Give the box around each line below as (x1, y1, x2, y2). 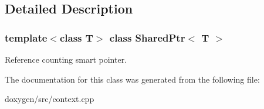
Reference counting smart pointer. (5, 53, 127, 65)
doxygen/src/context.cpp (5, 93, 94, 105)
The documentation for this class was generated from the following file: (5, 73, 260, 85)
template (5, 30, 48, 45)
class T (59, 30, 93, 45)
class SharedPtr (109, 30, 185, 45)
